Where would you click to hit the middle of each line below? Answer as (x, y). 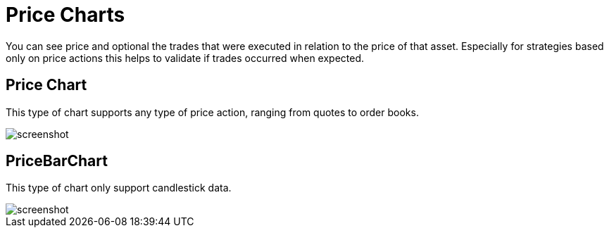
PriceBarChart (57, 161)
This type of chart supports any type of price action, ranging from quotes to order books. (212, 112)
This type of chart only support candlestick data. (119, 188)
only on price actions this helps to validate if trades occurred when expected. (185, 58)
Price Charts (65, 15)
